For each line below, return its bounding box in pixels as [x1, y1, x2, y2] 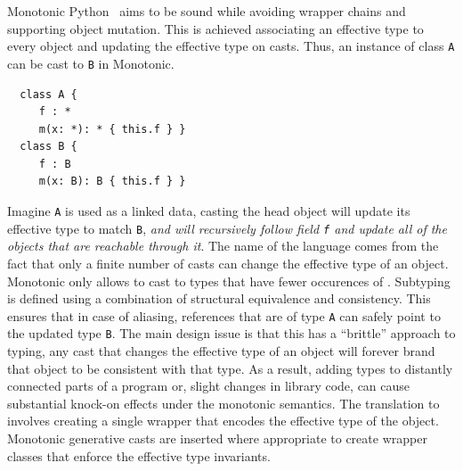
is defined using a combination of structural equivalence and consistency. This [7, 289, 431, 308]
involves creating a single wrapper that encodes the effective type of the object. [7, 411, 439, 430]
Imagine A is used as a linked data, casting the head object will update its [7, 202, 410, 220]
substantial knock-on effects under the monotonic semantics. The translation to [7, 393, 440, 412]
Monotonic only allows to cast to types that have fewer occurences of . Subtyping [7, 271, 451, 290]
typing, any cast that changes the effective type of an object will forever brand [7, 342, 435, 360]
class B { [20, 140, 77, 153]
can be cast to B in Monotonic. [7, 54, 175, 72]
